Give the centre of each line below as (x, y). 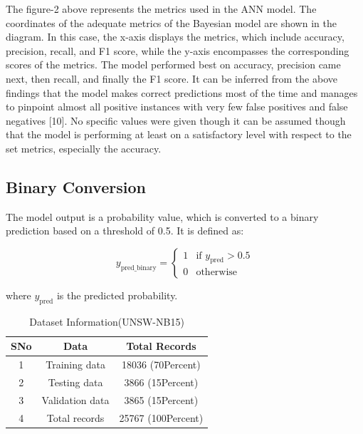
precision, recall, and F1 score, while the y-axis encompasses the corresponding (178, 50)
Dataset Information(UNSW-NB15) (107, 321)
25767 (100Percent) (161, 417)
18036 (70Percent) (161, 365)
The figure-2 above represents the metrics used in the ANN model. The (161, 9)
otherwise (217, 273)
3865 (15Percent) (161, 399)
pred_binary (138, 268)
